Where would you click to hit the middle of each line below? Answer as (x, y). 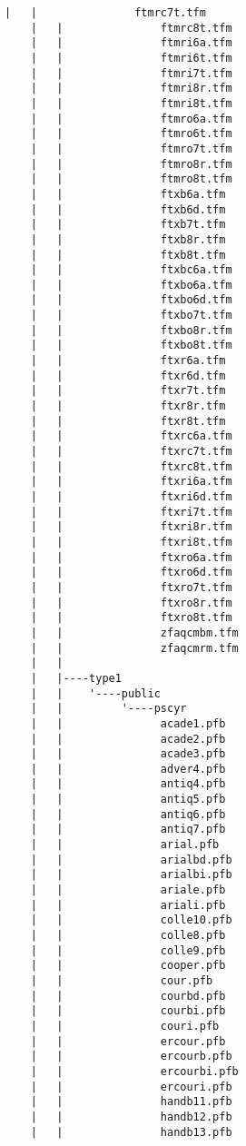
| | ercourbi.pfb (134, 1071)
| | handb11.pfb (131, 1102)
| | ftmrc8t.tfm (131, 28)
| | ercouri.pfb (131, 1087)
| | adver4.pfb (128, 769)
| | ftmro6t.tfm (131, 134)
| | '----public (95, 693)
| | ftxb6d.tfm (128, 209)
